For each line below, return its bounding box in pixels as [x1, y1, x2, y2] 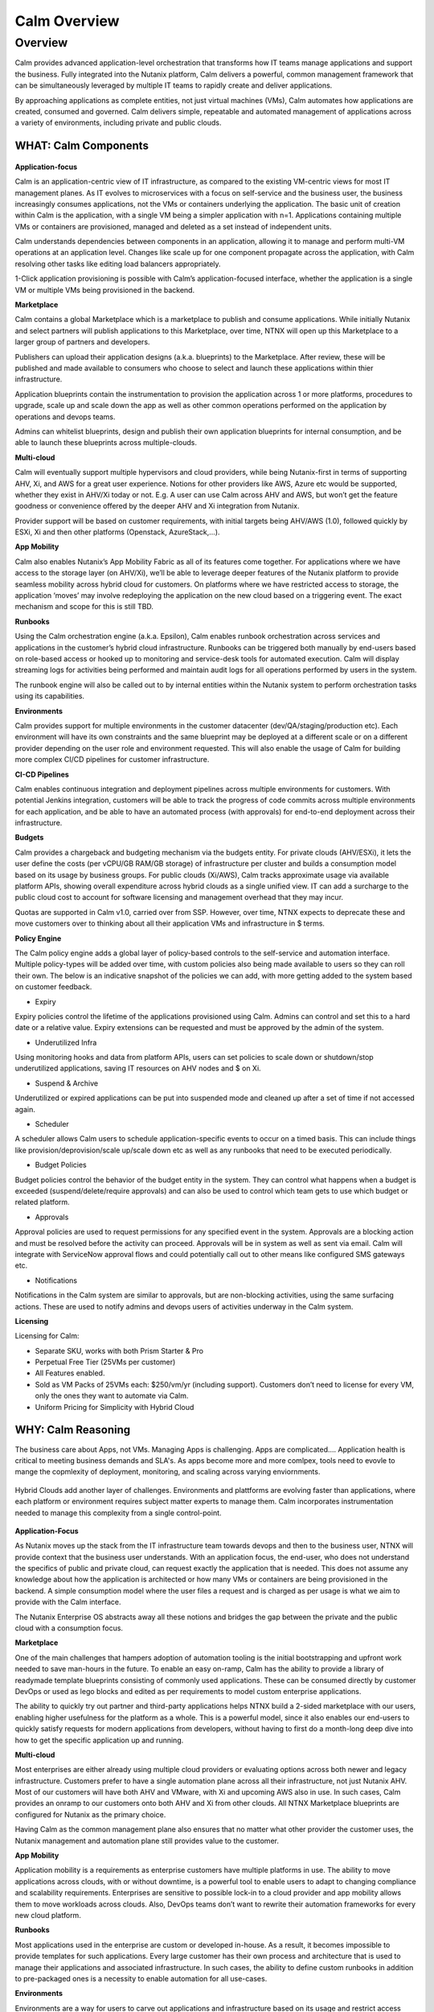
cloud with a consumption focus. [14, 1623, 124, 1633]
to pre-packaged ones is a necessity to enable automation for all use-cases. [14, 1973, 268, 1983]
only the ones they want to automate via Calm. [35, 1391, 189, 1400]
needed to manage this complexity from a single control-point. [14, 1507, 222, 1517]
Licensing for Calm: [14, 1331, 80, 1341]
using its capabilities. [14, 691, 84, 701]
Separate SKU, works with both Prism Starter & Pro [35, 1346, 204, 1355]
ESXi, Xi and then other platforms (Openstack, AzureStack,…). [14, 527, 220, 537]
